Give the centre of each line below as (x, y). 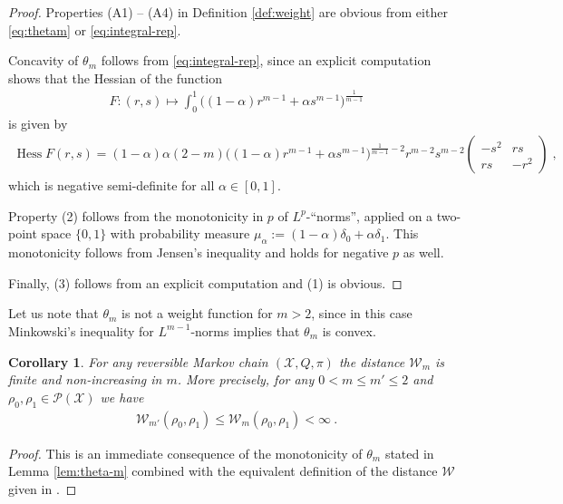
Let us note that (53, 313)
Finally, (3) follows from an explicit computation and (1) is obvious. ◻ (205, 282)
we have (122, 397)
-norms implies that (245, 330)
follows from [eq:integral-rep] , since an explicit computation (266, 60)
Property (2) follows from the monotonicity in (136, 215)
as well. (423, 252)
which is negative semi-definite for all (112, 185)
